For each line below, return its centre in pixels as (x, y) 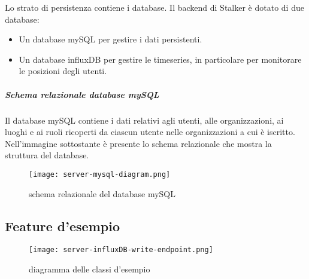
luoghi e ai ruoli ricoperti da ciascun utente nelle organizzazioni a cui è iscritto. (150, 132)
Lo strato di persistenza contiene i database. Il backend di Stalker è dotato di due (154, 7)
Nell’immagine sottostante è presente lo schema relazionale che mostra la (138, 143)
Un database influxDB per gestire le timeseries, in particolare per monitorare (160, 59)
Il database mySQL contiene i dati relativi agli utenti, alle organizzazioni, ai (144, 120)
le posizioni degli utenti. (63, 71)
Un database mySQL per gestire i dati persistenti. (110, 39)
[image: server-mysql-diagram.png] (100, 174)
